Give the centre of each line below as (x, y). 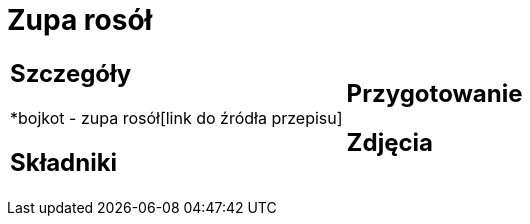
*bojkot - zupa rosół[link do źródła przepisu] (176, 117)
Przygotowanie (434, 93)
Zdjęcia (390, 142)
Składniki (64, 162)
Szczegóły (71, 73)
